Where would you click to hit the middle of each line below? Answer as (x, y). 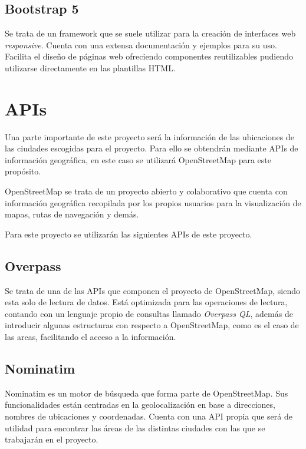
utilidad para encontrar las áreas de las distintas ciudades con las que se (135, 427)
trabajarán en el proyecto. (52, 439)
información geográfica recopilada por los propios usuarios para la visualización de (153, 202)
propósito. (23, 171)
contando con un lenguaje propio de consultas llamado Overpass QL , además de (149, 313)
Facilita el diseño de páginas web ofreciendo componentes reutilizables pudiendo (149, 56)
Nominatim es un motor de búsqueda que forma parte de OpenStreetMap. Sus (147, 393)
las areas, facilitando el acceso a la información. (91, 337)
